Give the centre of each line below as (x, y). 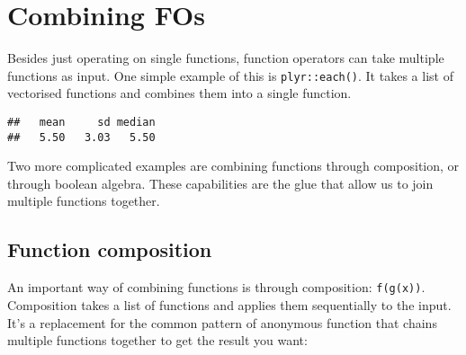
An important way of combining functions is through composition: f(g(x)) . (216, 287)
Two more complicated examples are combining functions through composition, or (233, 166)
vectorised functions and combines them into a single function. (179, 93)
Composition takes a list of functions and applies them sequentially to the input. (229, 304)
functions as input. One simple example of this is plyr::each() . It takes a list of (230, 75)
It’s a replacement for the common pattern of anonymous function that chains (222, 322)
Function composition (110, 249)
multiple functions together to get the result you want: (157, 340)
